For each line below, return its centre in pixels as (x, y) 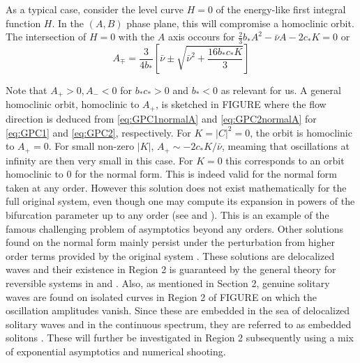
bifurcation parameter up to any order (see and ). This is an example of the (167, 214)
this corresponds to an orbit (285, 160)
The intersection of (46, 37)
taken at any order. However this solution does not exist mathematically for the (176, 187)
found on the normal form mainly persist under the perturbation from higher (170, 242)
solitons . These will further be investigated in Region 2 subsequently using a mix (180, 338)
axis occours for (202, 37)
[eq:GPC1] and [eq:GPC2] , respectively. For (98, 132)
